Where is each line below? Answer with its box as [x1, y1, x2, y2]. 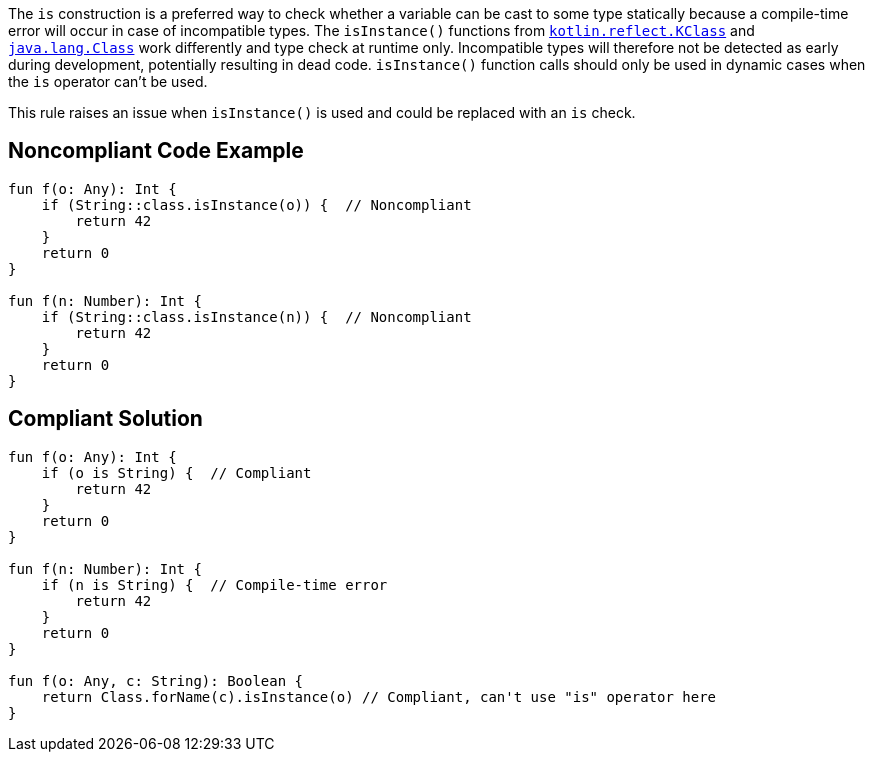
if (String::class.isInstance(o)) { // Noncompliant [41, 196, 472, 213]
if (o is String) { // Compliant [41, 464, 312, 481]
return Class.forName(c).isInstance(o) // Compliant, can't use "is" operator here [41, 688, 717, 705]
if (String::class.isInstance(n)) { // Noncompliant [41, 308, 472, 325]
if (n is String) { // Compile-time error [41, 576, 388, 593]
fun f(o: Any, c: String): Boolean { [8, 672, 304, 689]
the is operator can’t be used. [8, 73, 208, 90]
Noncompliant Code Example [8, 138, 304, 164]
